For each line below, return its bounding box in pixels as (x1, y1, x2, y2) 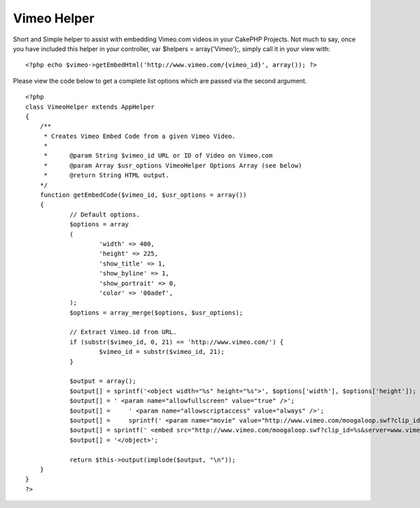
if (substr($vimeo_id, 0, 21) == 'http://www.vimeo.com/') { (69, 338, 284, 346)
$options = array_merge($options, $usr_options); (69, 308, 244, 317)
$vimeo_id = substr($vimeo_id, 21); (99, 348, 225, 356)
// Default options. (69, 210, 140, 219)
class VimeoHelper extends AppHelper (25, 102, 155, 111)
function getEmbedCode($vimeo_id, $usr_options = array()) (39, 191, 247, 199)
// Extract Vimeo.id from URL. (69, 328, 177, 336)
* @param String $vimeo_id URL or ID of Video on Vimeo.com (43, 151, 273, 160)
